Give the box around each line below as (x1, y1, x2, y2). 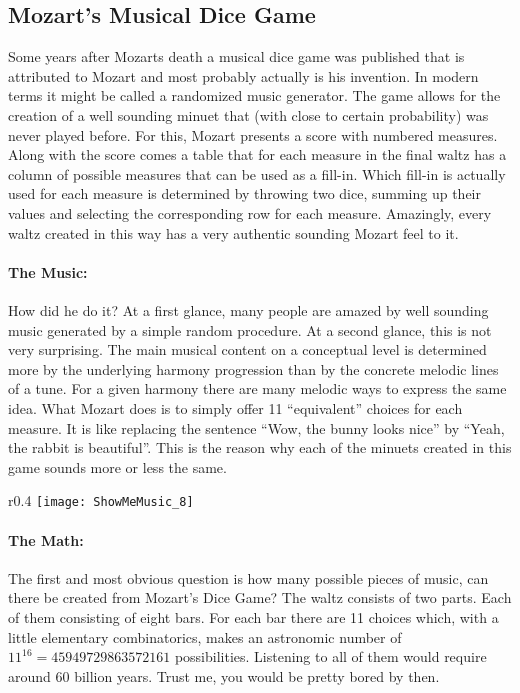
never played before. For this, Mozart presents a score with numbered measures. (8, 124, 498, 145)
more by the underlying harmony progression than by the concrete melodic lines (8, 358, 499, 379)
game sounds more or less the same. (8, 456, 227, 477)
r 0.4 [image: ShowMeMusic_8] (8, 490, 194, 511)
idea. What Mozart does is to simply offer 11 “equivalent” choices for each (8, 397, 463, 418)
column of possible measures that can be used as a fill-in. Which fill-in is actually (8, 163, 506, 184)
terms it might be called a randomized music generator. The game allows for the (8, 85, 501, 106)
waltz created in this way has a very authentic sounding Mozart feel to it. (8, 222, 459, 243)
